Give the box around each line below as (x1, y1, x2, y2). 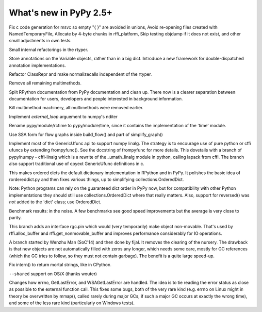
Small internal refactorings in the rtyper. (9, 47, 88, 52)
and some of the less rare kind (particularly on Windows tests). (9, 300, 135, 306)
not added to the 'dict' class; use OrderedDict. (9, 199, 101, 205)
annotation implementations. (9, 62, 66, 68)
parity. (9, 214, 22, 220)
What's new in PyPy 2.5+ (9, 7, 113, 18)
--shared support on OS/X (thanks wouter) (9, 271, 97, 277)
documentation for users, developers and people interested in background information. (9, 96, 183, 102)
